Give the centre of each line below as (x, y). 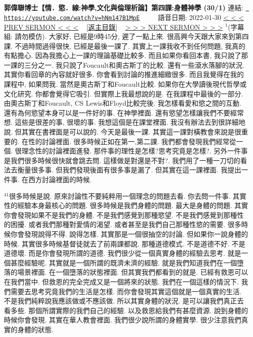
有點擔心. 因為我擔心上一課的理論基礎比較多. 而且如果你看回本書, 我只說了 (123, 55)
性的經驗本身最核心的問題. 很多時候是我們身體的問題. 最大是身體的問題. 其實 (126, 205)
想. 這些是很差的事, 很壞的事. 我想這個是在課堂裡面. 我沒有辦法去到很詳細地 (125, 122)
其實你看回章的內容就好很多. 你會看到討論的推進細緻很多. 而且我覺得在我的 (124, 74)
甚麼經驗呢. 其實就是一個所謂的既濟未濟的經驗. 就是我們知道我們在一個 (124, 262)
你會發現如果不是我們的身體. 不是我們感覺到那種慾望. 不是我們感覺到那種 (121, 215)
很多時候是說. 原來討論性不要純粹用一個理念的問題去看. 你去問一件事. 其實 (128, 196)
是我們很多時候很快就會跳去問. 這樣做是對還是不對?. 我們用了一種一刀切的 (122, 160)
